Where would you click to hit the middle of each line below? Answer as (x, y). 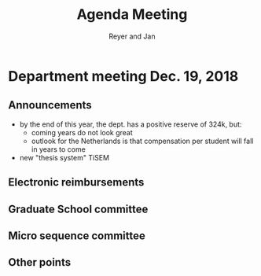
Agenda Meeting (132, 15)
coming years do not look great (82, 132)
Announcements (50, 105)
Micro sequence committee (77, 236)
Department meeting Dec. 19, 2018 (123, 76)
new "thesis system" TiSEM (64, 157)
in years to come (59, 149)
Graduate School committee (78, 209)
